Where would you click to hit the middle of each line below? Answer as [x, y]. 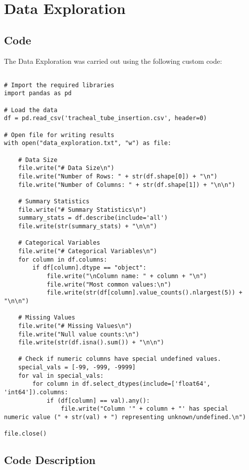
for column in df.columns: [63, 259]
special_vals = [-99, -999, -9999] [77, 368]
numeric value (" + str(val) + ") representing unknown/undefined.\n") [125, 417]
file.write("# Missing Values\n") [75, 326]
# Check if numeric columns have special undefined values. [120, 359]
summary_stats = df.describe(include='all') [93, 218]
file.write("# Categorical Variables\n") [87, 251]
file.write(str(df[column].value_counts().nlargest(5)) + [144, 293]
